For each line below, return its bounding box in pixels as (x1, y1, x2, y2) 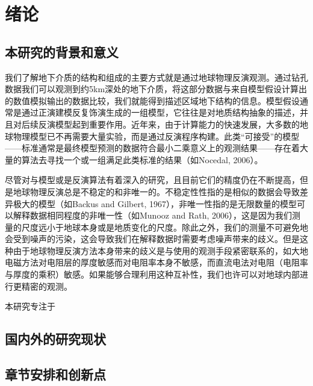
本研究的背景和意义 (5, 42, 119, 61)
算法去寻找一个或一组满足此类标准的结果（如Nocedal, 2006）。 (21, 153, 263, 166)
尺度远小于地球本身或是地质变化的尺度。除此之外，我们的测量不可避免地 (21, 220, 308, 233)
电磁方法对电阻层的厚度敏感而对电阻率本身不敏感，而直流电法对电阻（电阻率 (5, 256, 308, 269)
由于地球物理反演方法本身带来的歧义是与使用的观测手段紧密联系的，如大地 (13, 244, 308, 257)
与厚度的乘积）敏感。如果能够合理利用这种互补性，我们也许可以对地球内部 (5, 268, 300, 281)
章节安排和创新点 (5, 365, 106, 384)
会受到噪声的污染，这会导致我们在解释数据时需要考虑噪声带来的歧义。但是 (5, 232, 300, 245)
